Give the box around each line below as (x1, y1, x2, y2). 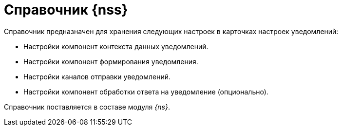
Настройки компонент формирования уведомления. (23, 57, 198, 66)
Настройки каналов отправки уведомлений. (23, 72, 171, 81)
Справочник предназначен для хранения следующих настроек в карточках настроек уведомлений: (4, 27, 339, 36)
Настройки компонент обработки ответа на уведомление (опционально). (23, 87, 268, 96)
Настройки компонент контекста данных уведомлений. (23, 42, 209, 51)
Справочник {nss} (4, 1, 128, 18)
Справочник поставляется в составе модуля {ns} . (4, 102, 170, 111)
